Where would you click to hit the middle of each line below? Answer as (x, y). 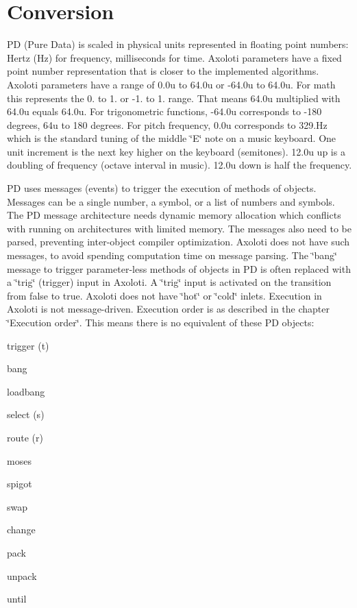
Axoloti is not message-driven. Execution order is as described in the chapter (169, 309)
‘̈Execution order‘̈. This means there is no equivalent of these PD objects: (161, 322)
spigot (20, 484)
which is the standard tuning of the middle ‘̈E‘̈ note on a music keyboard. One (172, 138)
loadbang (26, 391)
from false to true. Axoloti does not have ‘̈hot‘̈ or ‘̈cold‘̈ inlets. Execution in (164, 295)
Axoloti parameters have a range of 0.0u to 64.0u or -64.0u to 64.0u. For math (171, 84)
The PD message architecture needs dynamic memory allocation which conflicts (174, 215)
